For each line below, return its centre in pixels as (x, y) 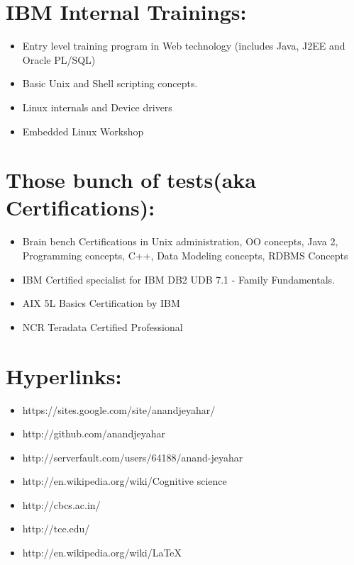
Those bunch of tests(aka (131, 180)
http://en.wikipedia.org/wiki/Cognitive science (125, 481)
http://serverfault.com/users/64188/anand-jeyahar (133, 457)
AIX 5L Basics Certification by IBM (101, 303)
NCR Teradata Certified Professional (103, 326)
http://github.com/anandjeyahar (94, 433)
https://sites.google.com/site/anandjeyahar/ (119, 409)
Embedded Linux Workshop (83, 131)
